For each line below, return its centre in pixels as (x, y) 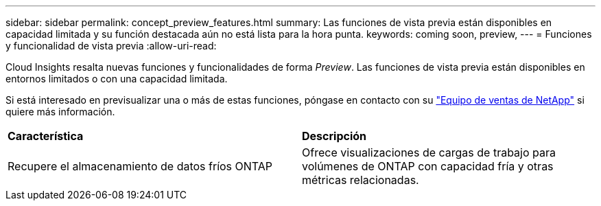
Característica (46, 136)
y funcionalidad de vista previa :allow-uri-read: (111, 46)
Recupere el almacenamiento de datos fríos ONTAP (140, 166)
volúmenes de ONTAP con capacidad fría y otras (428, 166)
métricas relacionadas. (361, 180)
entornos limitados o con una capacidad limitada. (117, 79)
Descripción (334, 136)
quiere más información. (60, 112)
